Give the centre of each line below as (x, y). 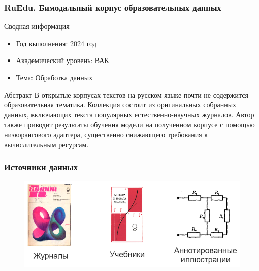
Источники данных (41, 167)
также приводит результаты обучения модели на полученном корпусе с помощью (129, 124)
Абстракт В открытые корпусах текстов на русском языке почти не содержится (126, 94)
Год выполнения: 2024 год (56, 43)
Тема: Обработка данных (54, 77)
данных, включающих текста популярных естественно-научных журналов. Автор (129, 114)
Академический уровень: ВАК (62, 60)
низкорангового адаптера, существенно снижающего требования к (106, 134)
